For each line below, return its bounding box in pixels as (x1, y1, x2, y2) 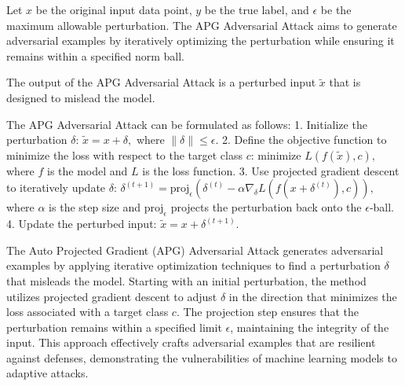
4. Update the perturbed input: (6, 215, 157, 232)
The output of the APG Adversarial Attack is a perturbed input (6, 74, 316, 90)
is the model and (47, 162, 128, 178)
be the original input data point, (35, 2, 192, 17)
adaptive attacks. (6, 365, 89, 381)
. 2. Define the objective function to (215, 131, 387, 148)
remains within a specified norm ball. (6, 47, 184, 64)
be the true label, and (204, 2, 309, 17)
